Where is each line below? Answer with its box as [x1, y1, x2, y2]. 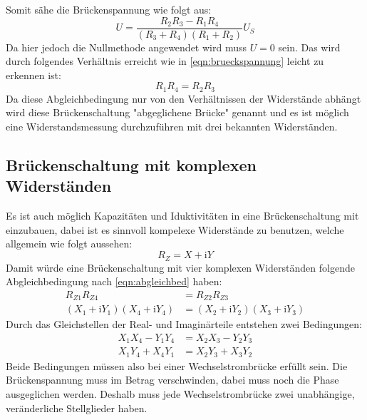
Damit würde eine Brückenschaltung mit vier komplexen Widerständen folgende [6, 260, 355, 275]
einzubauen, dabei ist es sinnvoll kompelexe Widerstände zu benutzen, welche [6, 222, 344, 237]
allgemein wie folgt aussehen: [6, 236, 133, 251]
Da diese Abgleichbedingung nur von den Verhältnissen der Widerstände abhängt [6, 91, 361, 106]
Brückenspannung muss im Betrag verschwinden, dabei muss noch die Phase [6, 372, 339, 387]
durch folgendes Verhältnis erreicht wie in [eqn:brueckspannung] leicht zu [6, 53, 324, 68]
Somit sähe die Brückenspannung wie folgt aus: [6, 2, 212, 16]
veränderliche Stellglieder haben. [6, 400, 148, 415]
